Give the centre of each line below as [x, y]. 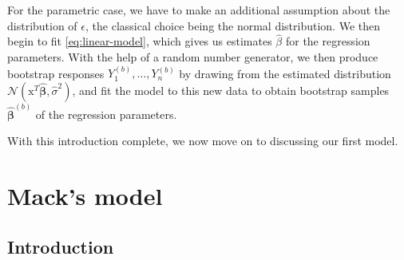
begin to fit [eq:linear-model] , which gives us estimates [140, 41]
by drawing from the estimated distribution [285, 73]
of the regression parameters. [106, 114]
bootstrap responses [56, 73]
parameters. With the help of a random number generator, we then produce [193, 57]
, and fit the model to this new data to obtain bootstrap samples [231, 90]
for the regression [328, 41]
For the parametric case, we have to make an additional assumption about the [199, 10]
